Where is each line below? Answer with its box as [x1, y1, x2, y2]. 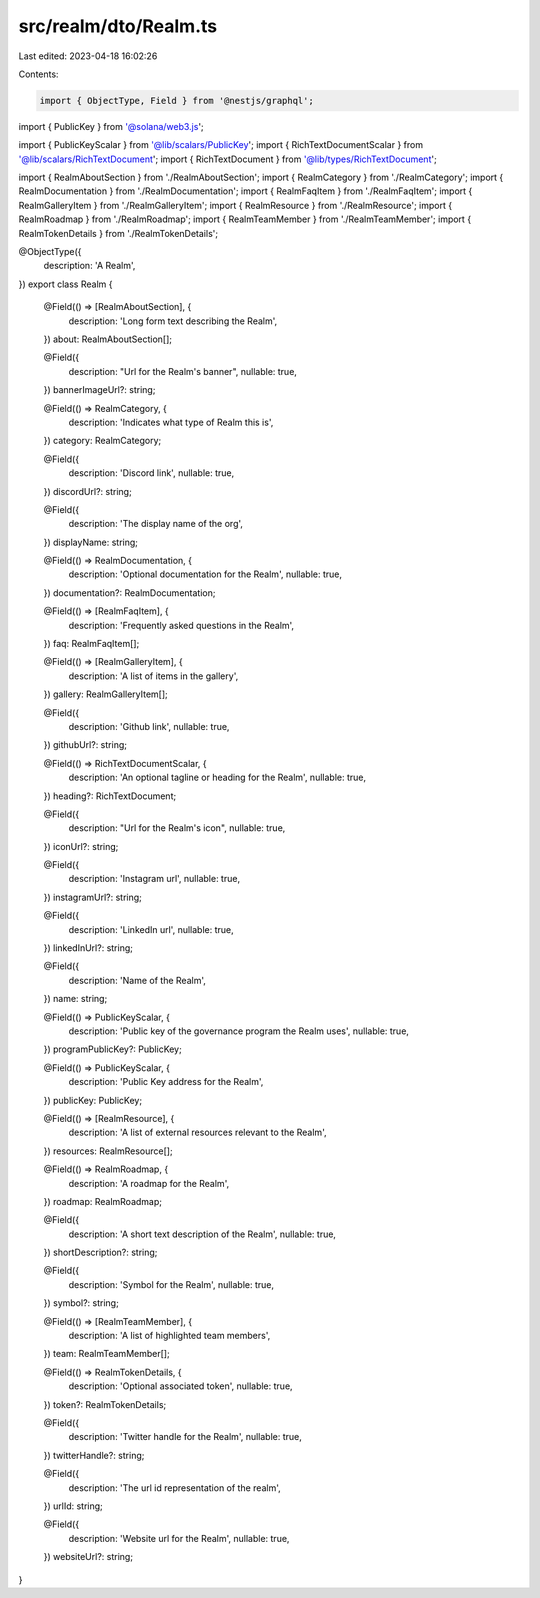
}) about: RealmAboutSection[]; [43, 333, 172, 345]
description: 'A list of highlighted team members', [68, 1330, 271, 1342]
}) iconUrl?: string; [43, 840, 119, 852]
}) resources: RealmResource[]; [43, 1145, 174, 1157]
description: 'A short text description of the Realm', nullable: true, [68, 1228, 337, 1240]
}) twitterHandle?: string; [43, 1449, 145, 1461]
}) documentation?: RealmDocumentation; [43, 586, 216, 599]
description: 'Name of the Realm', [68, 974, 207, 986]
